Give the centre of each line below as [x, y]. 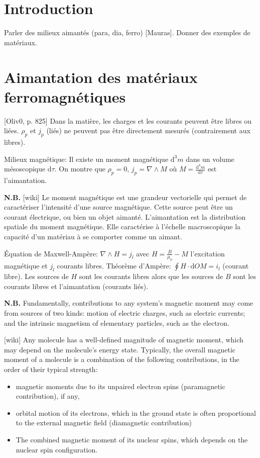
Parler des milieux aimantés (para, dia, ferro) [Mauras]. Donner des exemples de [127, 32]
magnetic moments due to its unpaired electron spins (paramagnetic [120, 386]
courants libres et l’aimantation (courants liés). [76, 286]
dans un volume [210, 159]
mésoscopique [25, 169]
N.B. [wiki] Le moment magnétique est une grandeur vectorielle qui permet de [125, 197]
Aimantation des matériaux [101, 77]
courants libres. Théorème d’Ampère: [114, 266]
